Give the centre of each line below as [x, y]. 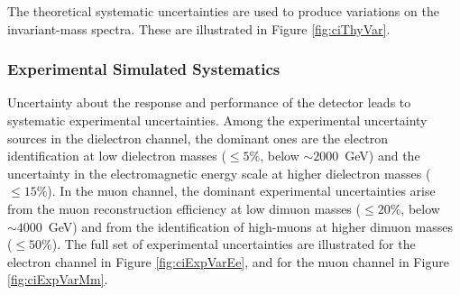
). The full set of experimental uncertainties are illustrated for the [234, 244]
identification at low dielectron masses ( [117, 156]
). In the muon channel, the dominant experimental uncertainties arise [241, 191]
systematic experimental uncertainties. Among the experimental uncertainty [217, 120]
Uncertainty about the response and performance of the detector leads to [209, 102]
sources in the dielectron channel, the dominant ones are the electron [198, 138]
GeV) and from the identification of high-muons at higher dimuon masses [250, 226]
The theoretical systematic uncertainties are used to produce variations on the [223, 11]
